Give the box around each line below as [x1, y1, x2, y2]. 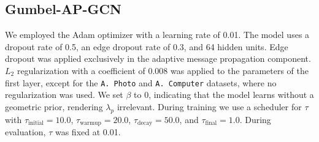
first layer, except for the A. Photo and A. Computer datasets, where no [5, 76, 277, 89]
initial [28, 120, 44, 127]
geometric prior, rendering [5, 100, 103, 113]
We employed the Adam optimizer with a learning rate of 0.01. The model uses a [5, 28, 310, 41]
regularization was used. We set [5, 88, 123, 101]
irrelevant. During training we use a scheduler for [117, 100, 302, 113]
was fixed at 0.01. [55, 125, 121, 138]
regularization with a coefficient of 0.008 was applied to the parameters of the [17, 64, 309, 77]
